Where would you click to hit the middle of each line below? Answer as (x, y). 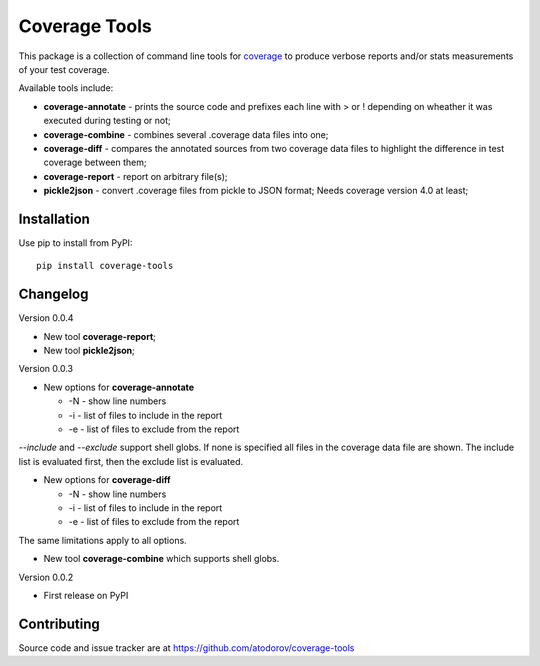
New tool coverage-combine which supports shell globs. (161, 559)
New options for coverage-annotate (119, 387)
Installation (54, 218)
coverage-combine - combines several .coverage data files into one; (186, 134)
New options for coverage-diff (107, 480)
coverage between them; (95, 162)
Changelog (53, 294)
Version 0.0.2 (46, 577)
